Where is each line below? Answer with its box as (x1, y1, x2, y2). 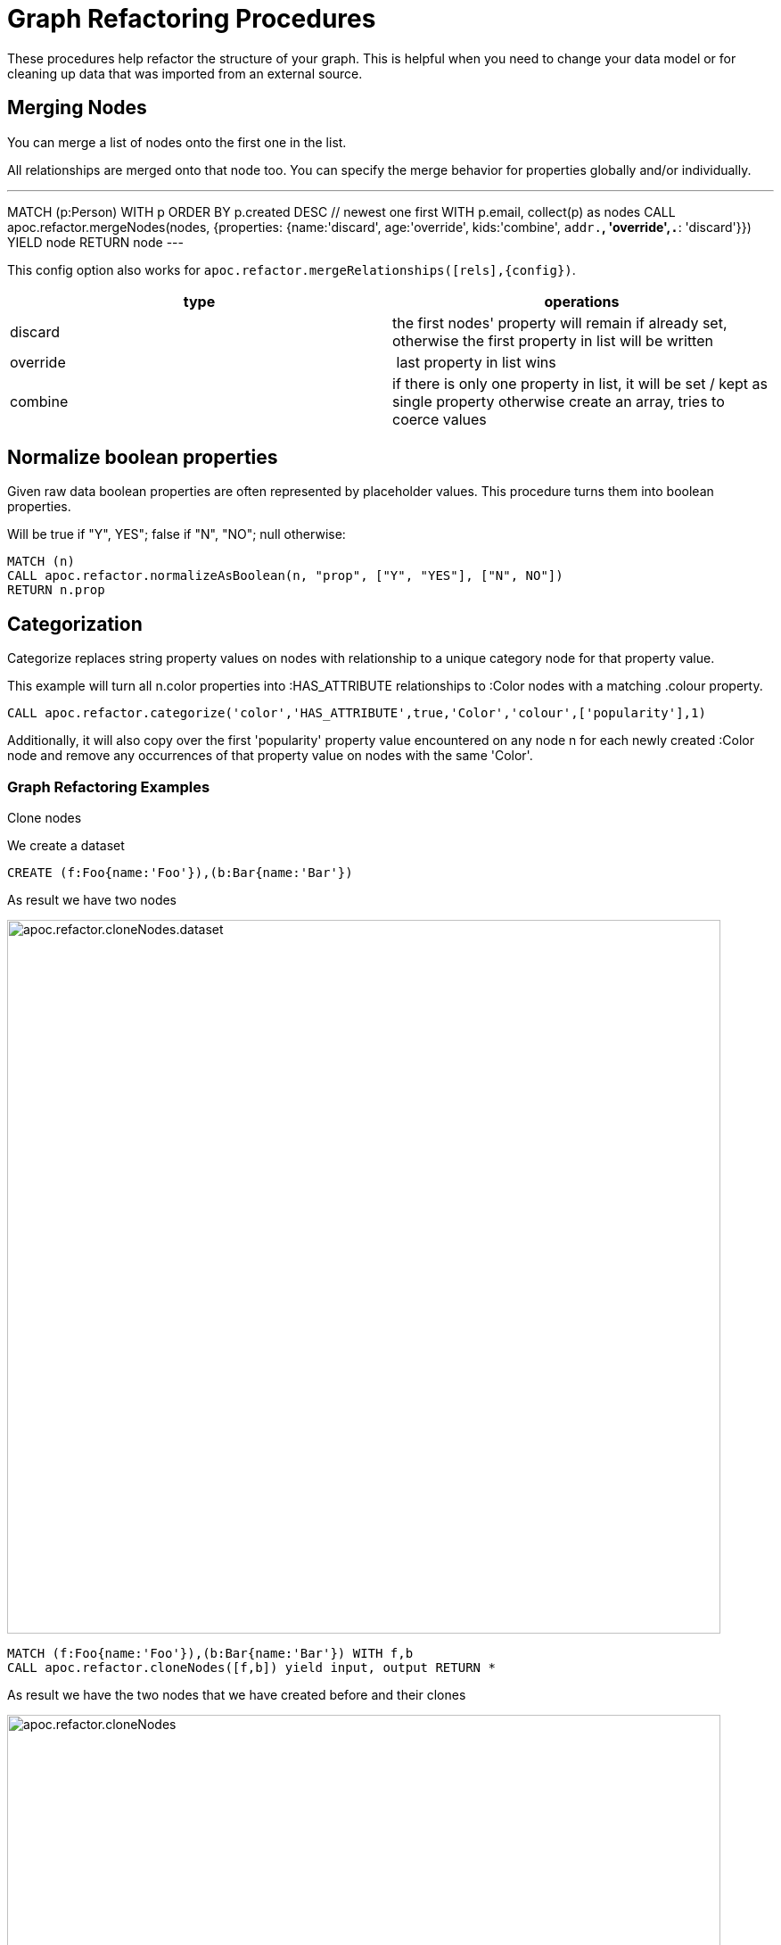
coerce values (392, 410, 487, 428)
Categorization (7, 612, 143, 635)
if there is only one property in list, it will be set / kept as (392, 374, 768, 393)
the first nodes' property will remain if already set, (392, 313, 728, 332)
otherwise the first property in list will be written (392, 331, 713, 350)
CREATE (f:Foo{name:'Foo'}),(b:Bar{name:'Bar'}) (7, 865, 353, 881)
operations (544, 292, 620, 310)
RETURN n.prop (7, 583, 105, 598)
